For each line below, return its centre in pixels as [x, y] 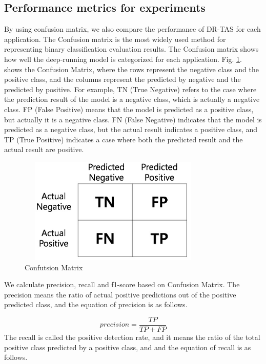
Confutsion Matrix [54, 267]
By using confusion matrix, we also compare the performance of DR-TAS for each [132, 29]
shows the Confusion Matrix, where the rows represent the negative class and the [131, 69]
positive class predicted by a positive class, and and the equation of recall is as [128, 347]
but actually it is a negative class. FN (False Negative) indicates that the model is [133, 119]
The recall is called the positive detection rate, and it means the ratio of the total [132, 337]
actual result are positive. [44, 149]
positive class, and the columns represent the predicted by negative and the [122, 79]
